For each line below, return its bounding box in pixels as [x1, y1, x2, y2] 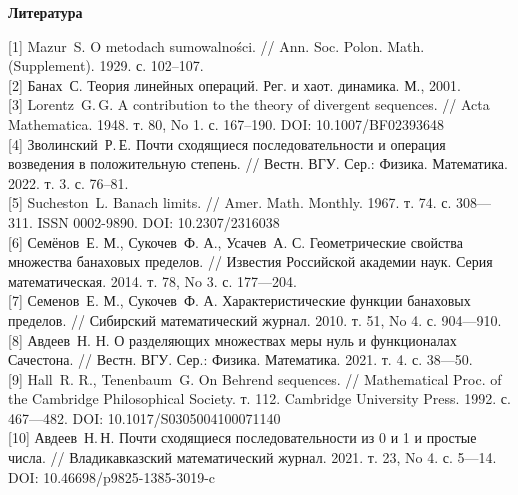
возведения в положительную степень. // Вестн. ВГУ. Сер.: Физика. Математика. [8, 153, 508, 174]
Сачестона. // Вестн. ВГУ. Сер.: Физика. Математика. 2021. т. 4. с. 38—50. [8, 349, 473, 370]
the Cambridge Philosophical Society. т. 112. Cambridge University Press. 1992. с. [8, 388, 511, 409]
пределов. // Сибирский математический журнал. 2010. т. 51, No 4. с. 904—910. [8, 309, 502, 330]
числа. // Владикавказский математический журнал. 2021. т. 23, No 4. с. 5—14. [8, 447, 497, 468]
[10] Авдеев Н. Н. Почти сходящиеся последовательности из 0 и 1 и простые [8, 427, 477, 448]
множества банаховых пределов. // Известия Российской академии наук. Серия [8, 251, 493, 272]
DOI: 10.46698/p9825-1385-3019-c [8, 466, 216, 487]
